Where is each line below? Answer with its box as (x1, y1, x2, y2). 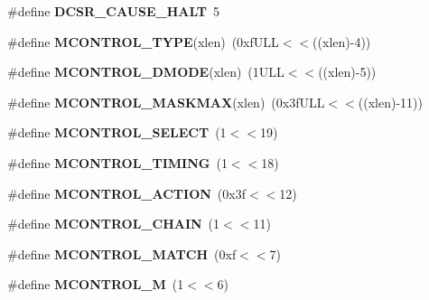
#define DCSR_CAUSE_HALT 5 (7, 2, 220, 20)
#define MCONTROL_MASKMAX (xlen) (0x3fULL (7, 92, 325, 111)
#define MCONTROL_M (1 (7, 275, 184, 294)
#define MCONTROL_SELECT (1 (7, 123, 227, 142)
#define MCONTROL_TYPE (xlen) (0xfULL (7, 32, 279, 51)
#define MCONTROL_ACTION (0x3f (7, 183, 246, 202)
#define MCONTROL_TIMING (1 (7, 153, 228, 172)
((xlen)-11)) (358, 92, 423, 111)
